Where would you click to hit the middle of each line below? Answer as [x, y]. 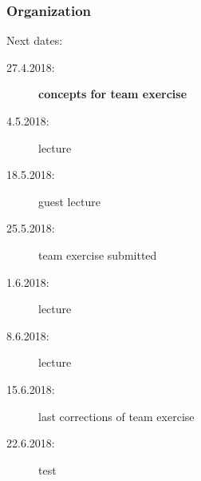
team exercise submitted [98, 254]
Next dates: [35, 40]
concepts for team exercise [113, 94]
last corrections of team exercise [116, 416]
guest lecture [69, 201]
